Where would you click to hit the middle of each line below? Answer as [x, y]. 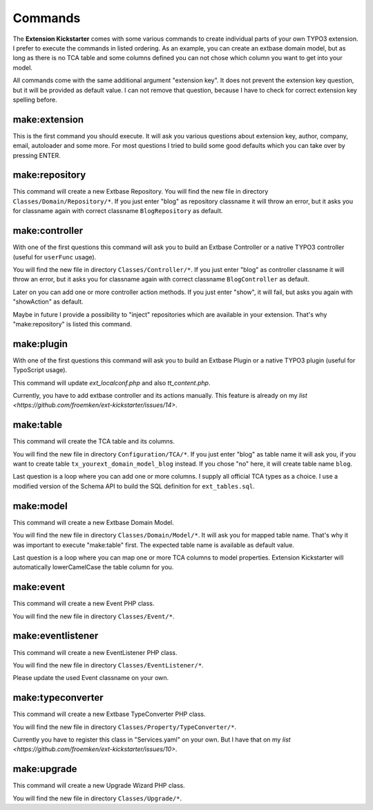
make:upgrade [45, 769]
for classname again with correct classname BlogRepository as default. [118, 211]
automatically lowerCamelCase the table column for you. [93, 567]
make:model [40, 506]
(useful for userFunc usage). [55, 257]
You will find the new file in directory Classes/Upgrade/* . [97, 798]
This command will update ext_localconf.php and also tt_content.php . [112, 383]
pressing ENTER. [37, 155]
